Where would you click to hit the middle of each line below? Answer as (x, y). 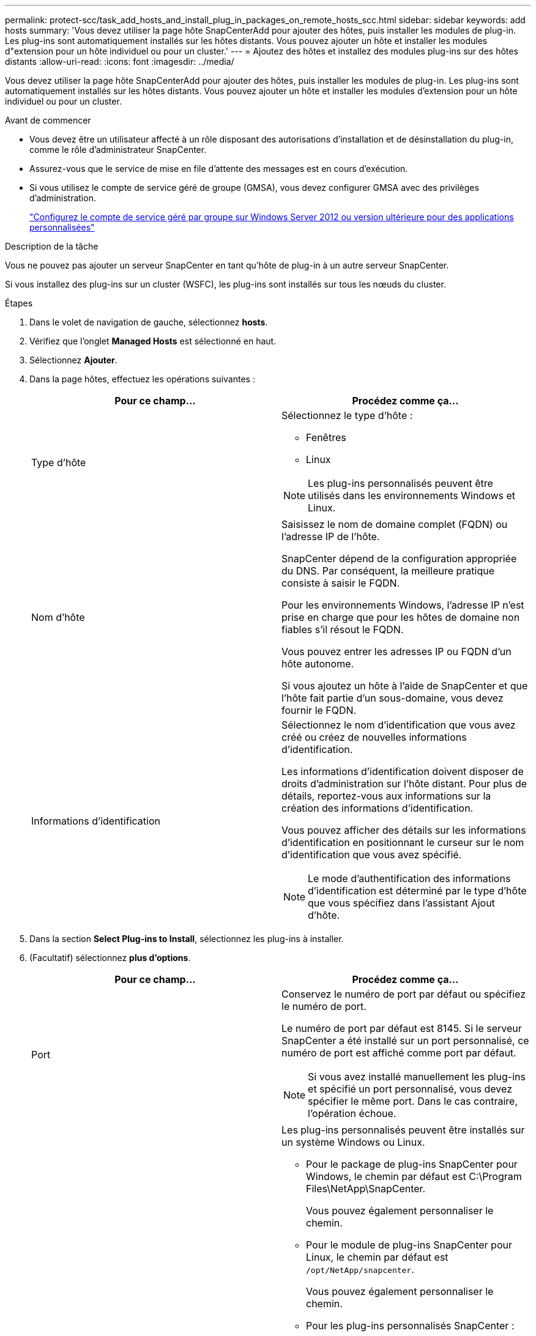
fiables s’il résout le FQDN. (343, 629)
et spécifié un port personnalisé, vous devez (410, 1089)
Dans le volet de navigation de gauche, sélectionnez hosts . (149, 322)
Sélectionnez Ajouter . (73, 360)
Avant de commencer (48, 120)
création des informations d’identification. (378, 808)
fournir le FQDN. (319, 710)
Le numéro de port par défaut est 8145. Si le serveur (402, 1028)
